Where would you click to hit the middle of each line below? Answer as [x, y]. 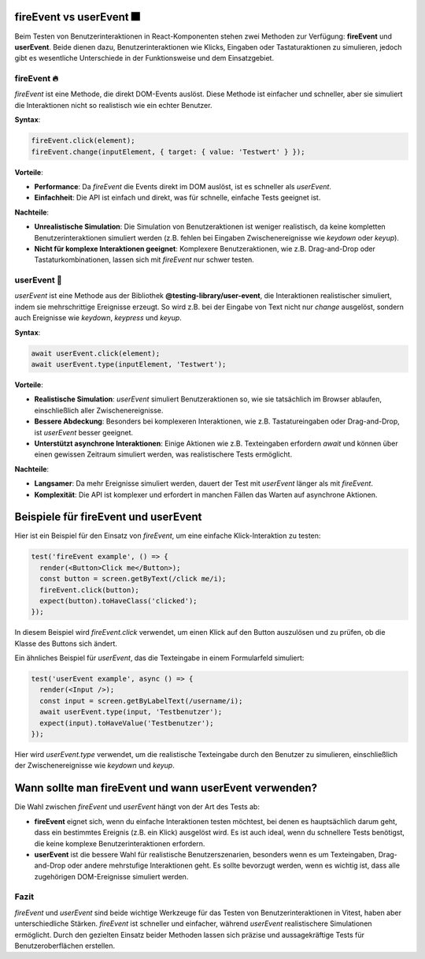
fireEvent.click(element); [83, 141]
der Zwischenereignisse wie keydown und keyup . [94, 766]
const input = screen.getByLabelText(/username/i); [141, 701]
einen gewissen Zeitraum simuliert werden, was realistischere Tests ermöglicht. [163, 454]
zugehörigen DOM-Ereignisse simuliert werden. [111, 876]
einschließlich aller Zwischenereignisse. [99, 410]
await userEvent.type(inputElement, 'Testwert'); [129, 364]
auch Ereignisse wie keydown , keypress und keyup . [98, 318]
